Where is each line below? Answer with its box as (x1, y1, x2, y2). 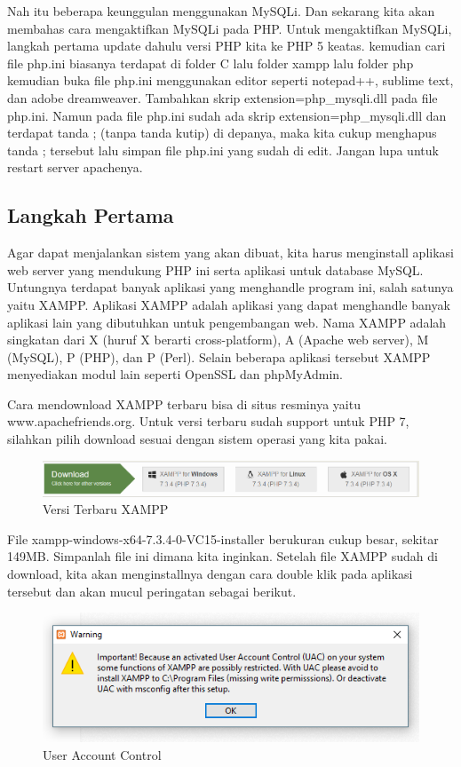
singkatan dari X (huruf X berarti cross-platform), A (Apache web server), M (7, 330, 429, 349)
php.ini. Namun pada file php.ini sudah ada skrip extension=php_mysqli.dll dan (7, 106, 447, 124)
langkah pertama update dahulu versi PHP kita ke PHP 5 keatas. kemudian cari (7, 36, 446, 55)
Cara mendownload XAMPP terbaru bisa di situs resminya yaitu (7, 394, 361, 413)
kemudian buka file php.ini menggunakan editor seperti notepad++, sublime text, (7, 71, 454, 90)
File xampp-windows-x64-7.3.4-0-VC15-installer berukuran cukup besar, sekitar (7, 529, 439, 548)
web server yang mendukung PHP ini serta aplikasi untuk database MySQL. (7, 260, 424, 279)
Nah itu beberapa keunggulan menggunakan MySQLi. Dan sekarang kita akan (7, 2, 435, 20)
